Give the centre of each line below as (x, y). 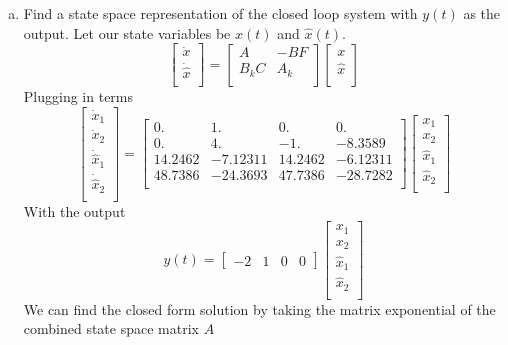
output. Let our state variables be (127, 32)
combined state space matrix (111, 328)
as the (482, 13)
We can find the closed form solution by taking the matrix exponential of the (259, 308)
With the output (74, 210)
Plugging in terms (78, 95)
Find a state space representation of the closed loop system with (220, 13)
